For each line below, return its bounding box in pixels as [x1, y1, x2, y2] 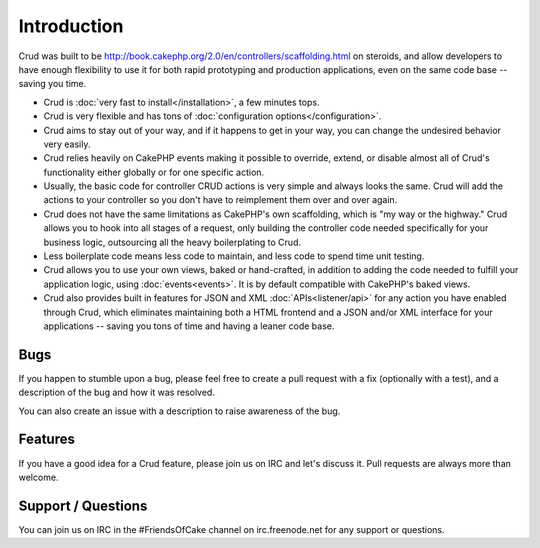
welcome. [18, 471, 59, 483]
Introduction [18, 15, 124, 37]
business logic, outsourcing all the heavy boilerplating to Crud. [43, 236, 302, 248]
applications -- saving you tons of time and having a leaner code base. [43, 320, 335, 332]
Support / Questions [18, 497, 148, 514]
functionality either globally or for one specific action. [43, 166, 265, 178]
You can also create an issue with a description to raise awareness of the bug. [18, 405, 341, 417]
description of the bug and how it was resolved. [18, 386, 215, 399]
